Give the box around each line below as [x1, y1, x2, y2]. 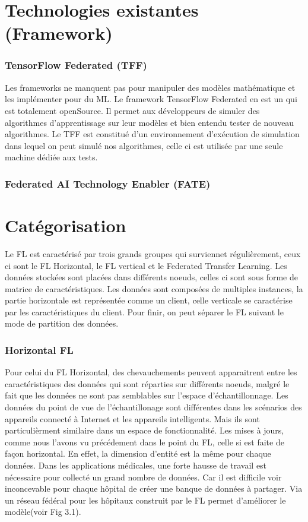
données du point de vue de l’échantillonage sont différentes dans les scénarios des [5, 401, 302, 413]
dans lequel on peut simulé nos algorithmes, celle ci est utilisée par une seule [5, 139, 283, 151]
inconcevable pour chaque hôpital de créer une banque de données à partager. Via [5, 482, 303, 495]
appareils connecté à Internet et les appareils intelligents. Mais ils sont [5, 412, 260, 425]
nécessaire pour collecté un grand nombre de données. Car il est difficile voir [5, 470, 282, 483]
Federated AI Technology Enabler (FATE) [5, 176, 211, 191]
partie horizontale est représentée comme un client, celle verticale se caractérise [5, 294, 293, 306]
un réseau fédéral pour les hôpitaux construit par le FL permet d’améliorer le [5, 493, 286, 506]
